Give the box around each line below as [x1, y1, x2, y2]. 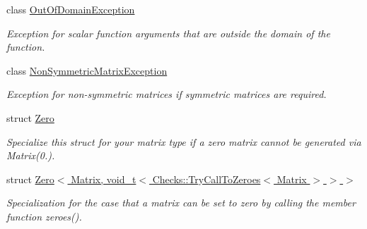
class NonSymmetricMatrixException [6, 63, 168, 78]
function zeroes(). [6, 209, 82, 223]
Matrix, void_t [71, 171, 136, 186]
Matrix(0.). [6, 148, 55, 163]
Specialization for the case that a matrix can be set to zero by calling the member [6, 195, 356, 210]
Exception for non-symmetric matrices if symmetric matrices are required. [6, 87, 327, 101]
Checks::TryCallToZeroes [152, 171, 261, 186]
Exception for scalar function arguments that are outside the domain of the [6, 25, 330, 40]
